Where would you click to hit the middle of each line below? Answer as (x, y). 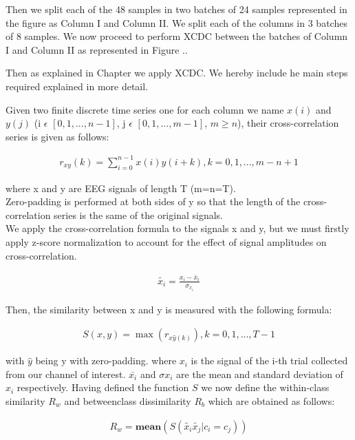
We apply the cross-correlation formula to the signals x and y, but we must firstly (177, 228)
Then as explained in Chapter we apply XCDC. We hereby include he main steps (177, 73)
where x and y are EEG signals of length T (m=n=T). (121, 188)
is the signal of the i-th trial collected (269, 360)
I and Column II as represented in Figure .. (97, 49)
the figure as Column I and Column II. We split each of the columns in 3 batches (176, 22)
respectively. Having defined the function (103, 387)
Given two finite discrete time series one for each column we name (145, 109)
